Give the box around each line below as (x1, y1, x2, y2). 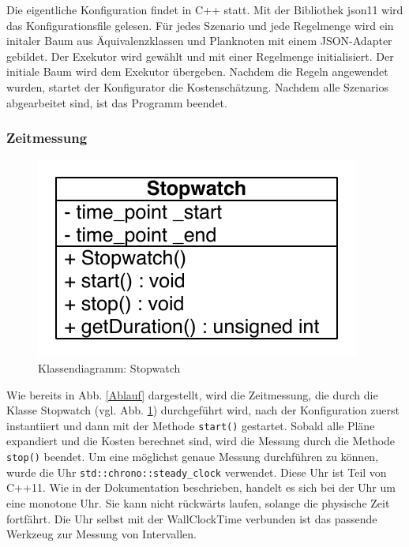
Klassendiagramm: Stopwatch (38, 359, 181, 376)
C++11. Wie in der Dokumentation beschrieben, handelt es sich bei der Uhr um (6, 479, 396, 496)
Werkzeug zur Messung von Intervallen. (6, 526, 197, 542)
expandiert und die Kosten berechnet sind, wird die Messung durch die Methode (6, 433, 396, 449)
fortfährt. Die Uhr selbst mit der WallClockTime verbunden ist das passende (6, 510, 377, 526)
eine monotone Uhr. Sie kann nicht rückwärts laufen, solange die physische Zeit (6, 494, 390, 511)
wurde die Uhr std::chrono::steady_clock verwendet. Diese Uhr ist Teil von (6, 463, 387, 480)
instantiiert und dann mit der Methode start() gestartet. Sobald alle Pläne (6, 417, 375, 433)
